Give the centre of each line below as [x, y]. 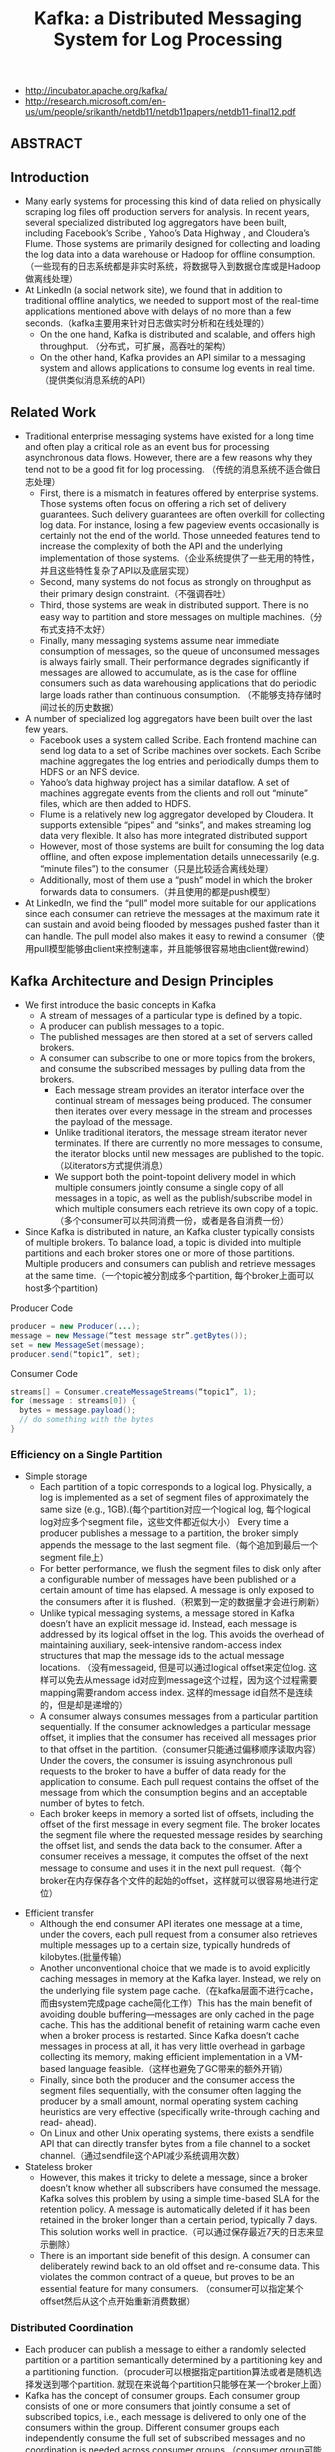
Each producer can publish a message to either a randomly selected [165, 2349]
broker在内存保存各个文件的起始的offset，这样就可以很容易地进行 [174, 1881]
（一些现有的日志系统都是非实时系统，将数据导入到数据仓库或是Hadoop [172, 266]
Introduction [50, 177]
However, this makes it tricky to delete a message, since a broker [173, 2178]
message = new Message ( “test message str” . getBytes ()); [129, 1335]
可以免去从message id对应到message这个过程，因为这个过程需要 [183, 1680]
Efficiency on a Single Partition [86, 1454]
